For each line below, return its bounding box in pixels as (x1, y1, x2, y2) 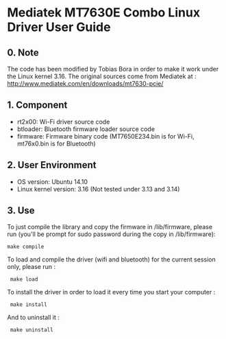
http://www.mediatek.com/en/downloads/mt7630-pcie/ (7, 80, 164, 87)
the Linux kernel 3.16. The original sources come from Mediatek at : (7, 72, 197, 80)
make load (10, 276, 38, 283)
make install (10, 301, 48, 308)
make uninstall (10, 327, 53, 334)
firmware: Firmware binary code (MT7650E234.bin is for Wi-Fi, (16, 132, 194, 140)
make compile (7, 244, 45, 250)
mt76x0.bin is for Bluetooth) (16, 139, 96, 148)
